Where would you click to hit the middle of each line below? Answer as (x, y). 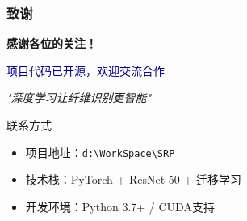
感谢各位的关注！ (52, 43)
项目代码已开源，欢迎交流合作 (86, 70)
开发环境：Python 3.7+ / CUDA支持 (120, 206)
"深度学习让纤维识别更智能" (79, 98)
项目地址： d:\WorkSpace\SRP (100, 152)
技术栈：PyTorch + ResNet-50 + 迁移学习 (134, 179)
